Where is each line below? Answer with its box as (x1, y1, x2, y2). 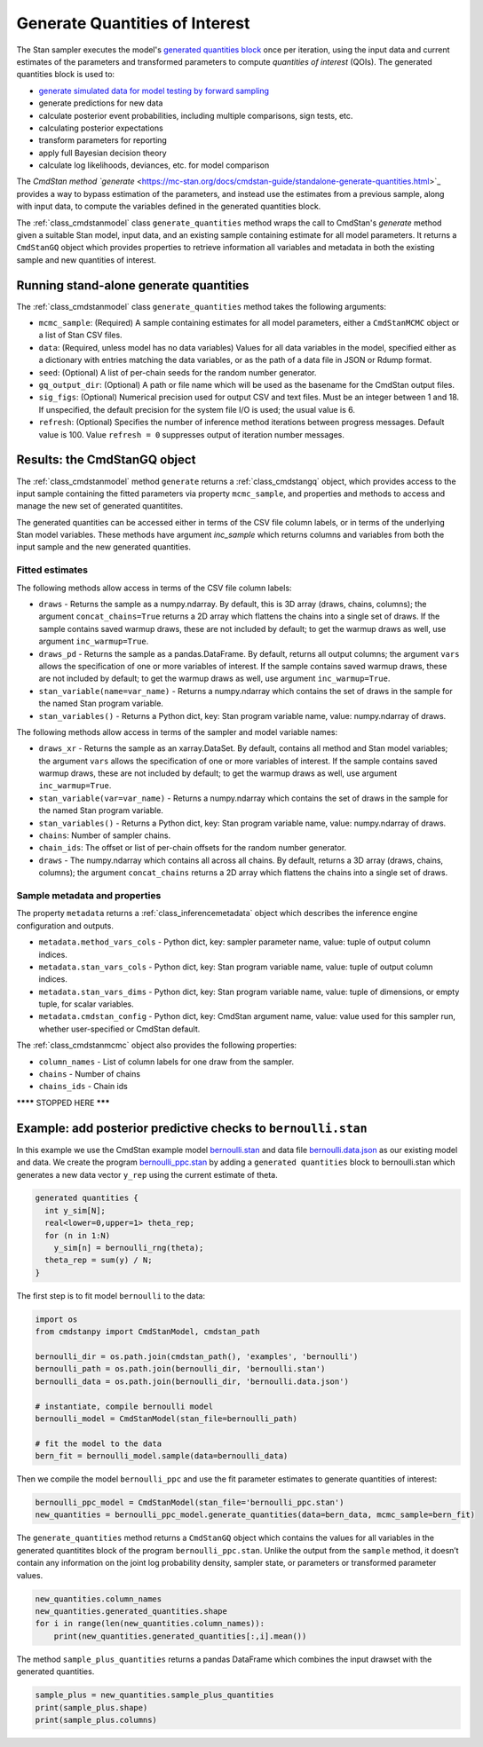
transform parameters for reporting (38, 135, 168, 146)
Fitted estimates (16, 564, 89, 576)
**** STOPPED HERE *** (16, 1097, 110, 1108)
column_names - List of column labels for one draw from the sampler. (38, 1056, 295, 1067)
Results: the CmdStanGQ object (16, 453, 196, 468)
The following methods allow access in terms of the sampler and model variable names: (16, 726, 337, 737)
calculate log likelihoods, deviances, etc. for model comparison (38, 160, 270, 170)
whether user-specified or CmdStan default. (38, 1024, 201, 1034)
